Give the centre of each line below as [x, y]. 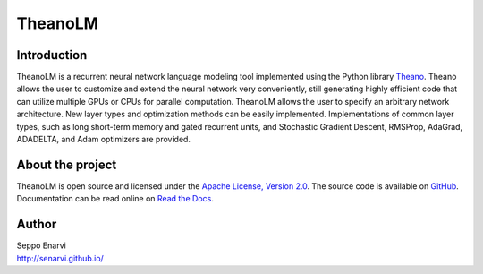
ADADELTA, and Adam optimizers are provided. [104, 140]
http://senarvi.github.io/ [60, 258]
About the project [67, 164]
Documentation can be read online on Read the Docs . [115, 199]
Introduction [52, 55]
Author [37, 224]
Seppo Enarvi [41, 245]
